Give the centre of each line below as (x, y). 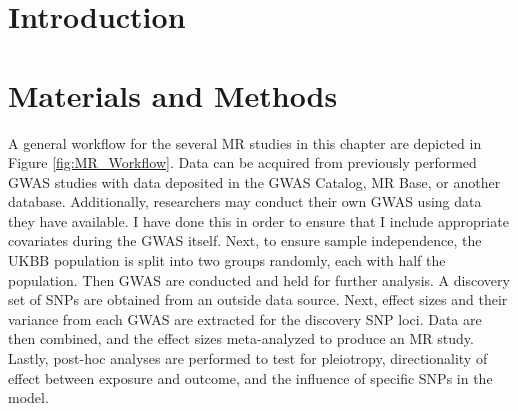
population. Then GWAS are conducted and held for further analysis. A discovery (259, 279)
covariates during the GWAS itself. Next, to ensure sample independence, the (245, 240)
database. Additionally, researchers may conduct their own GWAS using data (245, 201)
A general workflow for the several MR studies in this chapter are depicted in (245, 142)
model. (28, 397)
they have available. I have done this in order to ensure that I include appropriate (258, 220)
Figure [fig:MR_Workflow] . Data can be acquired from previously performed (242, 162)
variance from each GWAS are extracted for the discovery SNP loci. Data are (245, 318)
